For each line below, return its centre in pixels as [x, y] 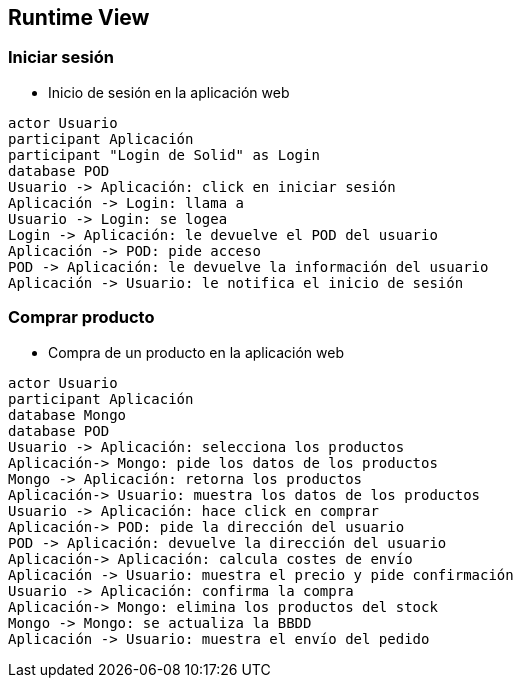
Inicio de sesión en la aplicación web [169, 92]
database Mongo [67, 414]
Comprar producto [81, 317]
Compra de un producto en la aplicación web [196, 352]
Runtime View [79, 17]
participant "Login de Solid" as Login [164, 154]
